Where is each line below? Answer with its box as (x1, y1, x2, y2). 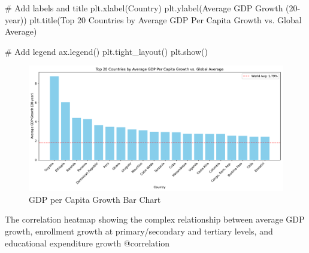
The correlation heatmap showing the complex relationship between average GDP (5, 213, 305, 226)
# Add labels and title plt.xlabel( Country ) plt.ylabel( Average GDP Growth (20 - (5, 2, 301, 14)
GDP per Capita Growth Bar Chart (29, 193, 161, 205)
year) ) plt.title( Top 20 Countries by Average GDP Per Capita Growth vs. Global (5, 13, 302, 26)
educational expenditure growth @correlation (5, 236, 170, 249)
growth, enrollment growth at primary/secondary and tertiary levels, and (5, 225, 273, 237)
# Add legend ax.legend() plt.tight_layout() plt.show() (5, 45, 208, 57)
